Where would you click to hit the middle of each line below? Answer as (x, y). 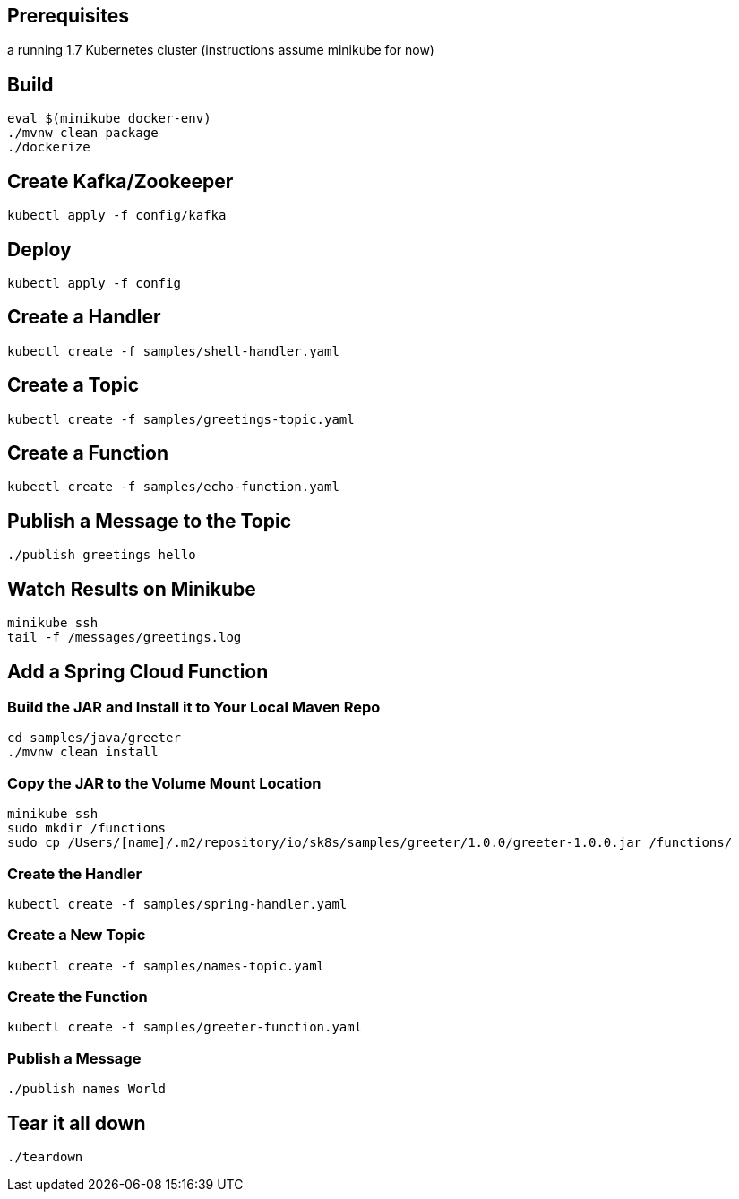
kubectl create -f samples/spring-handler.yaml (177, 904)
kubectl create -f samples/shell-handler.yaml (173, 351)
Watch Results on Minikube (132, 589)
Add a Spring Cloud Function (138, 671)
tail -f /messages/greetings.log (125, 638)
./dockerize (49, 147)
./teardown (45, 1156)
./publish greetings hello (102, 555)
